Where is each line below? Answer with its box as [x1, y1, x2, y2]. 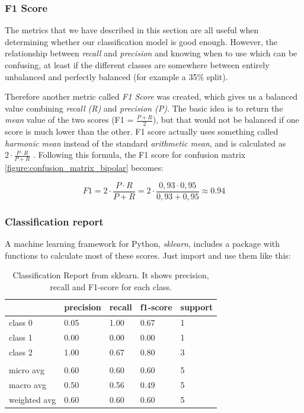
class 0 [9, 316, 33, 329]
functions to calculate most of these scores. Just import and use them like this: [5, 249, 291, 261]
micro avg [9, 364, 44, 376]
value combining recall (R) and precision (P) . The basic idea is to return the [5, 101, 283, 114]
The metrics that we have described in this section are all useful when [5, 24, 259, 36]
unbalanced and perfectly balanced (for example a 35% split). [5, 70, 228, 82]
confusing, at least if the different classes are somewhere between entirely [5, 59, 270, 71]
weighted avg [9, 393, 56, 405]
